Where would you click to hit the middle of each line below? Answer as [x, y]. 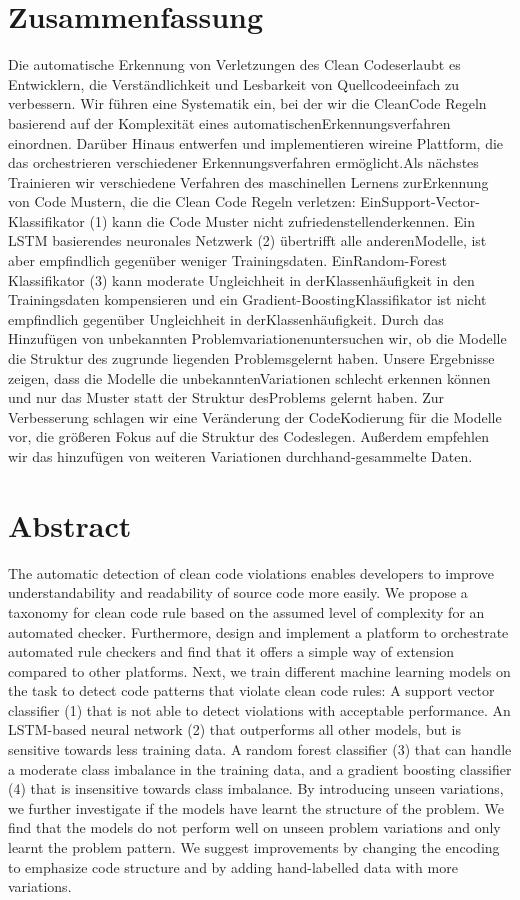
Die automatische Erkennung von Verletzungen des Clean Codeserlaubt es [234, 64]
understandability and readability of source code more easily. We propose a [238, 592]
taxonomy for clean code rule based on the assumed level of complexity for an [246, 611]
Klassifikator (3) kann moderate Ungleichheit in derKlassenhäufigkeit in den [241, 279]
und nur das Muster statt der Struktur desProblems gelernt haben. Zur [226, 397]
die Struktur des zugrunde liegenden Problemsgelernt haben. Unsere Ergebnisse [251, 358]
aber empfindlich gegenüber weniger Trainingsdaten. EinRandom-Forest [227, 260]
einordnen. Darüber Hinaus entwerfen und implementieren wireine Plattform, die [256, 142]
